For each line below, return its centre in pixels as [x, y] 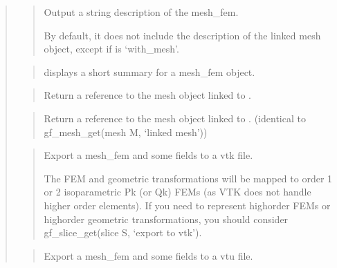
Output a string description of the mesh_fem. [141, 12]
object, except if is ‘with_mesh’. [111, 49]
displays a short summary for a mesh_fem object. [149, 71]
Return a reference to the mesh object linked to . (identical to [175, 118]
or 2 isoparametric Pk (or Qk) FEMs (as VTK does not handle [177, 192]
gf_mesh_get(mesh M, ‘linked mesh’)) [126, 132]
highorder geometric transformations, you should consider [166, 219]
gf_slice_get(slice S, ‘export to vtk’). [123, 232]
